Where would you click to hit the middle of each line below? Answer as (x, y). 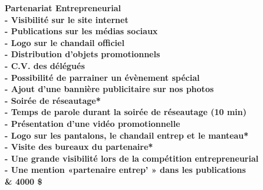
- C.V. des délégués (45, 65)
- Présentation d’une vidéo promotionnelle (93, 123)
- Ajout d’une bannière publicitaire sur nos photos (109, 89)
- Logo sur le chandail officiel (65, 42)
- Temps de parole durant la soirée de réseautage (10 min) (126, 112)
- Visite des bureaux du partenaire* (79, 147)
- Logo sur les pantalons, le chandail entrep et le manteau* (127, 135)
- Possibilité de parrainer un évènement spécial (102, 77)
